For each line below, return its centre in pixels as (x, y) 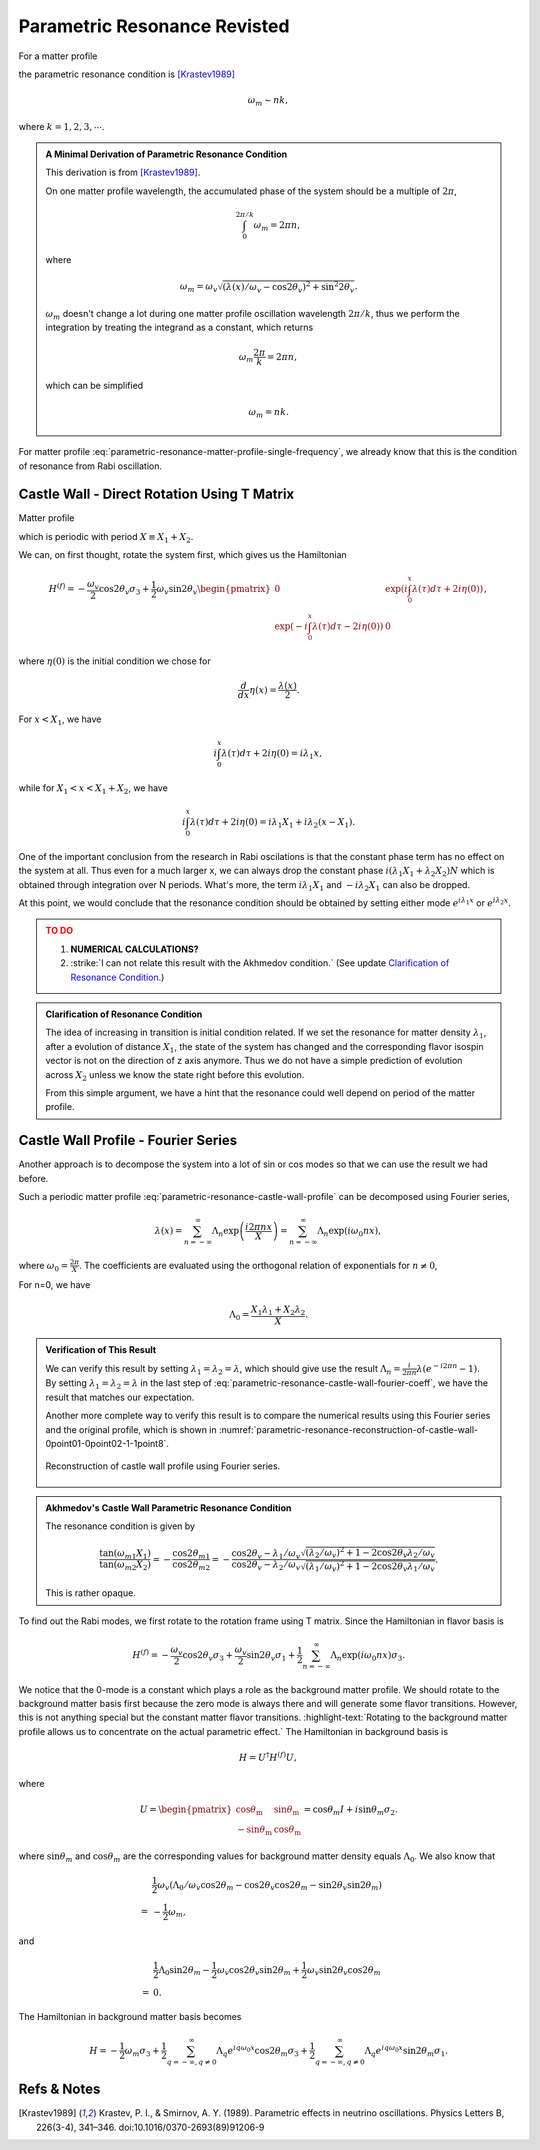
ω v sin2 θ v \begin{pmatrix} (214, 590)
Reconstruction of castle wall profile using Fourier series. (163, 1466)
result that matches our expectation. (120, 1397)
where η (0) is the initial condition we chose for (115, 661)
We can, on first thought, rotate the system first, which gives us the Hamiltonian (182, 555)
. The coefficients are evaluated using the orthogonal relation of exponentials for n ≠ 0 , (258, 1265)
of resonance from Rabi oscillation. (90, 466)
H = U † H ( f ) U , (267, 1756)
